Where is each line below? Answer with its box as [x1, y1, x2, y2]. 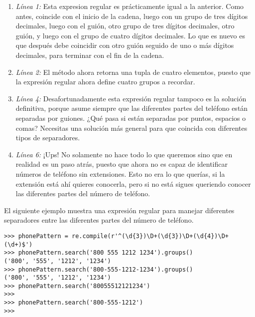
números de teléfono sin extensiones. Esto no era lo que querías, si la [15, 168, 225, 179]
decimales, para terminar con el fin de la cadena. [15, 49, 164, 60]
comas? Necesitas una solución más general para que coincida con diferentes [15, 122, 248, 133]
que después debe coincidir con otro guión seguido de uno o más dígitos [15, 40, 234, 50]
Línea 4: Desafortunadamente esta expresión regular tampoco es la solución [15, 93, 247, 103]
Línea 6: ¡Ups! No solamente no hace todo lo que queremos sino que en [15, 149, 233, 159]
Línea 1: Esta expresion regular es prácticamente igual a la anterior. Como [15, 1, 244, 11]
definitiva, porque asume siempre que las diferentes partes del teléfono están [15, 103, 248, 113]
